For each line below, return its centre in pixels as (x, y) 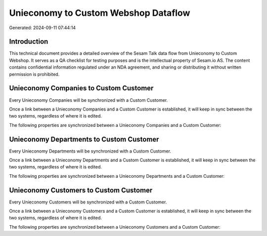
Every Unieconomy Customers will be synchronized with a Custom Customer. (88, 202)
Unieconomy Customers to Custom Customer (81, 190)
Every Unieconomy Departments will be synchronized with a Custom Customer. (90, 151)
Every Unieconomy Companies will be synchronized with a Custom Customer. (89, 100)
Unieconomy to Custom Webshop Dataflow (100, 13)
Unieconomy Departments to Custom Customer (84, 139)
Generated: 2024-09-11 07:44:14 (43, 28)
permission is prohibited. (34, 74)
